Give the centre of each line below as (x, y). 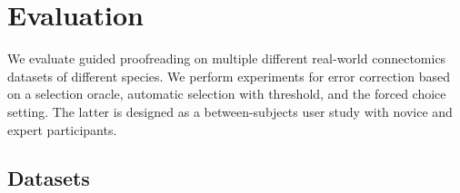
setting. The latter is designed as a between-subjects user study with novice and (230, 111)
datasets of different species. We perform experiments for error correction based (229, 76)
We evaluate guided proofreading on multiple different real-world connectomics (227, 58)
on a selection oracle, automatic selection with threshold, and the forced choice (227, 94)
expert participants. (62, 129)
